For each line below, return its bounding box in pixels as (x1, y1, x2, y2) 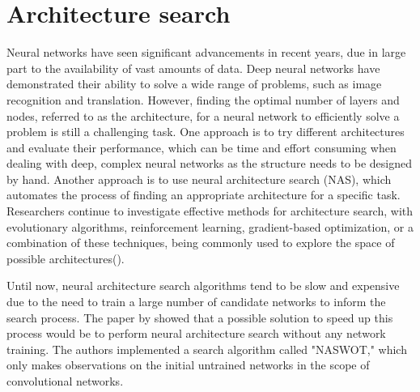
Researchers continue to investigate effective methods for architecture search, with (6, 202, 414, 219)
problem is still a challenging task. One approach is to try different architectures (6, 123, 405, 140)
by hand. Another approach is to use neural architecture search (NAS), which (6, 170, 392, 187)
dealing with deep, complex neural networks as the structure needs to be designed (6, 155, 413, 172)
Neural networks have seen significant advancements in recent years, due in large (6, 44, 406, 61)
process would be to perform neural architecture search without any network (6, 325, 386, 342)
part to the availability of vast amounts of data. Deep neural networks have (6, 59, 380, 76)
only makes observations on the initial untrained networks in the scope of (6, 356, 370, 373)
